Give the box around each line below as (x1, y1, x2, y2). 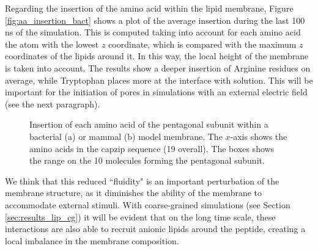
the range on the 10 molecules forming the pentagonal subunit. (29, 154, 265, 167)
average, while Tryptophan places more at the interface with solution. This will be (5, 73, 313, 86)
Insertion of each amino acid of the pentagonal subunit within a (29, 118, 268, 131)
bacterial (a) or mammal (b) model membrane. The (29, 129, 223, 142)
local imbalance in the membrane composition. (5, 234, 179, 247)
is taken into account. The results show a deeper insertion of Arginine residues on (5, 61, 311, 74)
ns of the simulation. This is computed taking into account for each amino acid (5, 26, 301, 38)
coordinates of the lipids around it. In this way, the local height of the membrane (5, 49, 309, 62)
